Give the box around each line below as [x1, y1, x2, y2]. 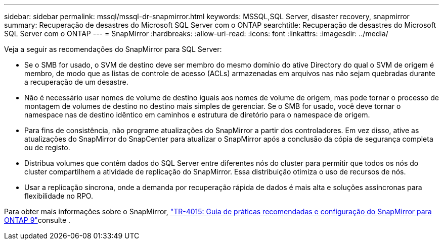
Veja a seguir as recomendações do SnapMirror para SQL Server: [4, 45, 222, 53]
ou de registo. [24, 143, 70, 152]
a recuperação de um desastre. [24, 78, 128, 86]
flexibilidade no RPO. [24, 192, 93, 200]
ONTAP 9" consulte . [4, 216, 71, 224]
